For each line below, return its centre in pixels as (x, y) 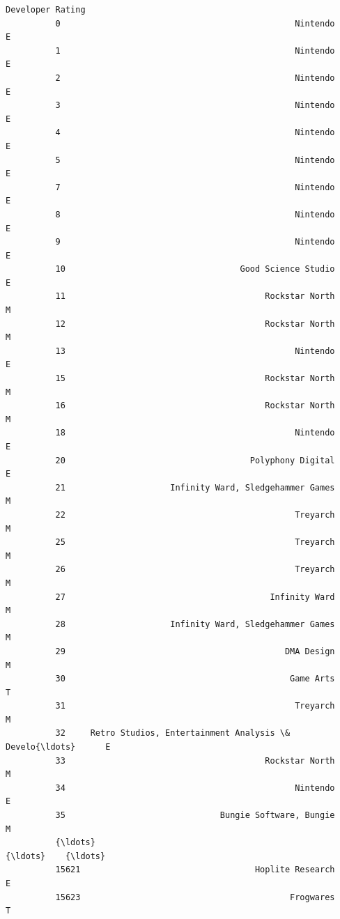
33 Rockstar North (195, 760)
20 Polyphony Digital (195, 460)
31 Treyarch (195, 706)
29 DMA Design (195, 651)
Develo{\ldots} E (58, 747)
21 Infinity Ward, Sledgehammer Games (195, 487)
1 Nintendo (195, 51)
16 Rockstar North (195, 406)
